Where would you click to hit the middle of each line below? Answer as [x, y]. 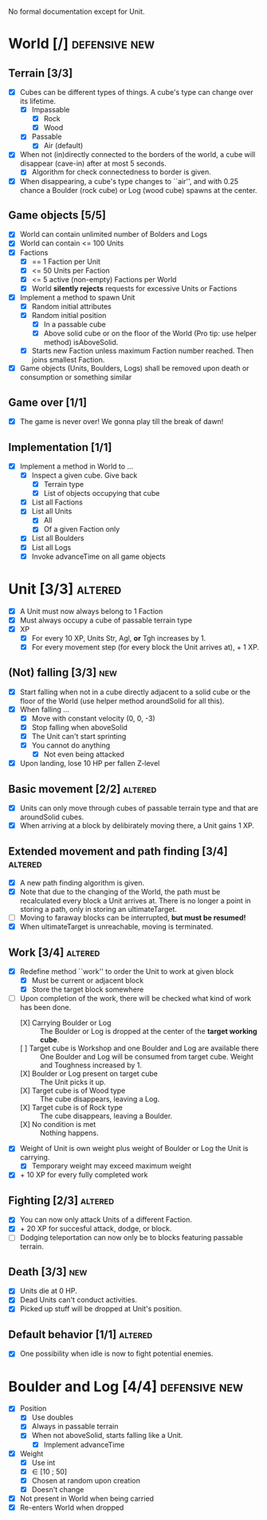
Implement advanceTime [84, 1444]
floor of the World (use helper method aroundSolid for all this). [122, 701]
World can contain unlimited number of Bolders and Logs [114, 234]
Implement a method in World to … [77, 466]
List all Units [52, 511]
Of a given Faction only [82, 529]
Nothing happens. [69, 1133]
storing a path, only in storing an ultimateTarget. [98, 909]
